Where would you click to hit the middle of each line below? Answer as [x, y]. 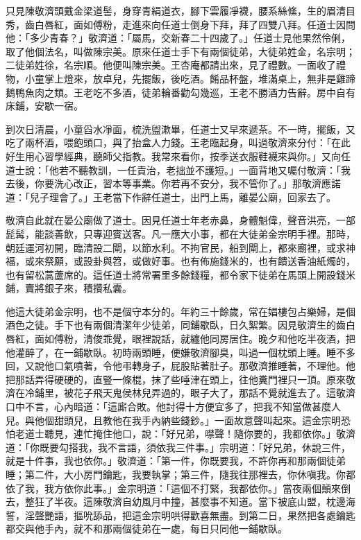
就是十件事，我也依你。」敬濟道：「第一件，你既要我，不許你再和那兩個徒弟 [176, 461]
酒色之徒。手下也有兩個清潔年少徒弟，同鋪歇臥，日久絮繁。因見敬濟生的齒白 [180, 325]
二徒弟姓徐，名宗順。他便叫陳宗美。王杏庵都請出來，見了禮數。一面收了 [171, 65]
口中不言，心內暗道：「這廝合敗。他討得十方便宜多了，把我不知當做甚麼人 [173, 407]
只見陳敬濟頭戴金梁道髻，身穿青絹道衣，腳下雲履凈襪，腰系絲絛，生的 [166, 10]
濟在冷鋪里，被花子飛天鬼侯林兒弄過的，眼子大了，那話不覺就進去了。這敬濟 [180, 393]
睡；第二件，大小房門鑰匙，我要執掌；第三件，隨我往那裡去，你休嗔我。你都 [180, 474]
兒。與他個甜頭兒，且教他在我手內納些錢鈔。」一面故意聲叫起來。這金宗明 [173, 420]
